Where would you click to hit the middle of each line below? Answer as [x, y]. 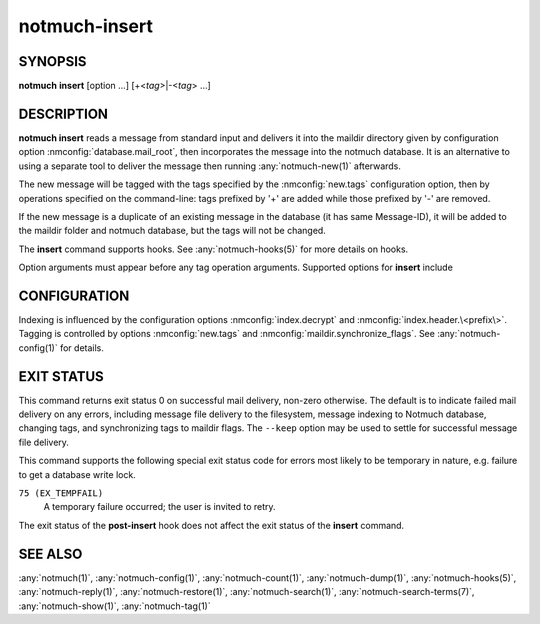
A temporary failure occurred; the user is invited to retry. [159, 507]
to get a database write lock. [77, 474]
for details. [82, 347]
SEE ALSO [50, 553]
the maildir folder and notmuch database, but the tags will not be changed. [172, 231]
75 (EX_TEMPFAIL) [61, 493]
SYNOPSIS [52, 61]
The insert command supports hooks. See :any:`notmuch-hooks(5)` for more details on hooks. [213, 249]
